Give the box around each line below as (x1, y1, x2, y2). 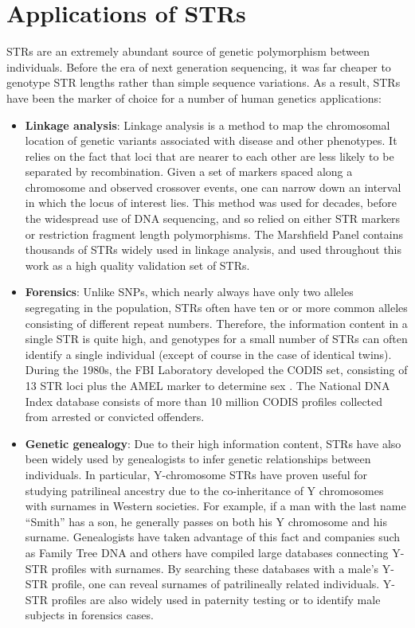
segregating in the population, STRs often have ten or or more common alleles (25, 299, 408, 316)
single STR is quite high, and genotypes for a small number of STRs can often (25, 330, 408, 347)
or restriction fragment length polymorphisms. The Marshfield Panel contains (25, 225, 403, 242)
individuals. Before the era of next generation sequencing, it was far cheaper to (6, 58, 391, 75)
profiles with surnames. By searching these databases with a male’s (51, 560, 379, 576)
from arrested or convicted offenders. (25, 408, 205, 425)
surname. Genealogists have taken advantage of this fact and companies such (25, 529, 401, 545)
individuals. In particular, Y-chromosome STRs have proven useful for (25, 466, 368, 482)
